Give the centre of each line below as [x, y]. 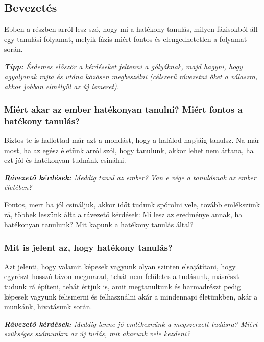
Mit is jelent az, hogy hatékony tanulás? [88, 247]
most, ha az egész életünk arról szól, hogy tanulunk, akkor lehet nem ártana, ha [129, 150]
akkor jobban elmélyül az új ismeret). [62, 86]
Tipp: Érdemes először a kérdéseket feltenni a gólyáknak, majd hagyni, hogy [123, 66]
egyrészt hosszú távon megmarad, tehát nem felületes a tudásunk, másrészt [122, 276]
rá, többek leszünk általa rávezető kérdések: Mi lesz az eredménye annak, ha [123, 214]
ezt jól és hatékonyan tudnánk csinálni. [65, 160]
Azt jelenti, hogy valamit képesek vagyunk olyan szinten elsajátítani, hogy [120, 266]
